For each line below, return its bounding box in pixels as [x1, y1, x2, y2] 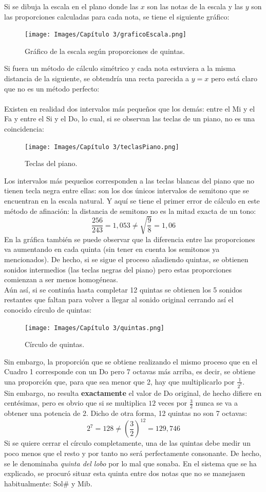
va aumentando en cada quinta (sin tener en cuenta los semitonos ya [4, 244, 220, 254]
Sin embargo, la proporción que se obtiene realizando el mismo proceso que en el [4, 356, 258, 367]
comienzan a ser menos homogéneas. [4, 274, 118, 285]
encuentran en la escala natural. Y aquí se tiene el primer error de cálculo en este [4, 195, 260, 206]
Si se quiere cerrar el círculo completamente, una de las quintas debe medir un [4, 438, 251, 448]
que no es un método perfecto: [4, 83, 100, 94]
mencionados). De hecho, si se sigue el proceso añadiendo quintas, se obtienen [4, 253, 249, 264]
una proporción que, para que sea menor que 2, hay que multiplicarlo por [4, 376, 235, 387]
